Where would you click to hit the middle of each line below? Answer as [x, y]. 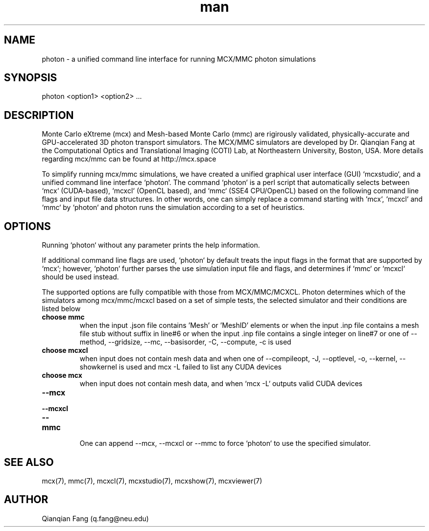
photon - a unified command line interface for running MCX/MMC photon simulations [179, 59]
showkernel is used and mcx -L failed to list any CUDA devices [180, 367]
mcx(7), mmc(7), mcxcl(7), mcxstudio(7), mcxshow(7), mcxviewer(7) [152, 481]
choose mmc [63, 317]
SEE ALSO [29, 462]
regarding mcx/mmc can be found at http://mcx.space [129, 159]
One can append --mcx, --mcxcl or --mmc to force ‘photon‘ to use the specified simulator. [225, 443]
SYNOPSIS [31, 78]
